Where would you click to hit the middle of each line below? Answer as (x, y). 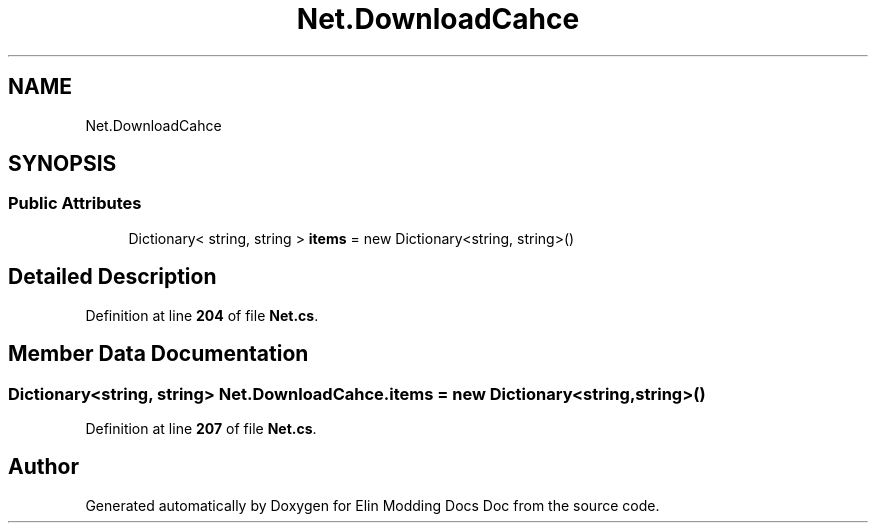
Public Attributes (75, 203)
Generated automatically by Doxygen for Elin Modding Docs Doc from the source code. (372, 505)
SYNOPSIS (62, 164)
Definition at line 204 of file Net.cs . (202, 315)
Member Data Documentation (158, 354)
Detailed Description (112, 277)
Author (43, 467)
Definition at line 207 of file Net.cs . (201, 428)
